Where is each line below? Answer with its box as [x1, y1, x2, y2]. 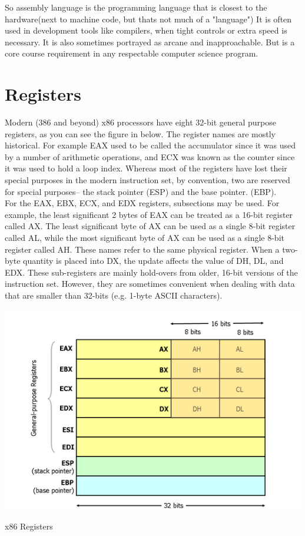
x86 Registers [5, 520, 53, 532]
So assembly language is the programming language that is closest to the [5, 1, 267, 13]
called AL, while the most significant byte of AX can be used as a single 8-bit [5, 231, 284, 244]
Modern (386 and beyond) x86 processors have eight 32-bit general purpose [5, 116, 276, 128]
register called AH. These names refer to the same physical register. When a [5, 243, 280, 255]
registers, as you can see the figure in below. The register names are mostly [5, 127, 276, 140]
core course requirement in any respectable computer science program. [5, 47, 258, 59]
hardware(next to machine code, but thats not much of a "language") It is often [5, 12, 292, 25]
